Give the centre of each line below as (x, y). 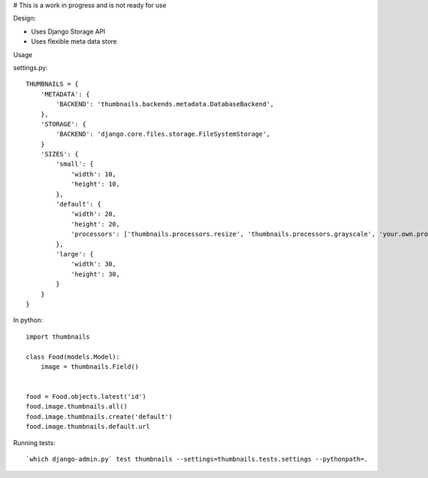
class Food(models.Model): (73, 357)
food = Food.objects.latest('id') (86, 397)
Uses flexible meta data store (74, 41)
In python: (28, 320)
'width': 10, (94, 174)
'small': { (75, 164)
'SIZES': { (60, 154)
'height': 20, (96, 224)
